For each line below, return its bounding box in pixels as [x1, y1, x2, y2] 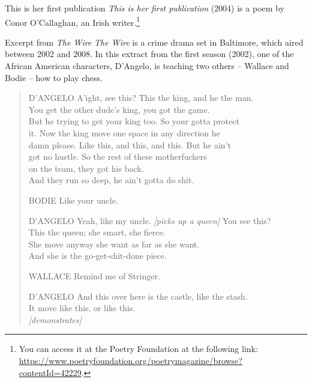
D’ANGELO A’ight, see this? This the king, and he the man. [28, 91, 254, 104]
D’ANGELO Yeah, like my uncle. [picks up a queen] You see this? [28, 214, 271, 226]
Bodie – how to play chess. [5, 71, 103, 83]
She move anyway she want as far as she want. [28, 237, 200, 250]
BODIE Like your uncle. [28, 193, 118, 206]
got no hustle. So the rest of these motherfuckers [28, 150, 207, 163]
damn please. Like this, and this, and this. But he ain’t [28, 138, 231, 151]
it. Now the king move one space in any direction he [28, 127, 220, 139]
